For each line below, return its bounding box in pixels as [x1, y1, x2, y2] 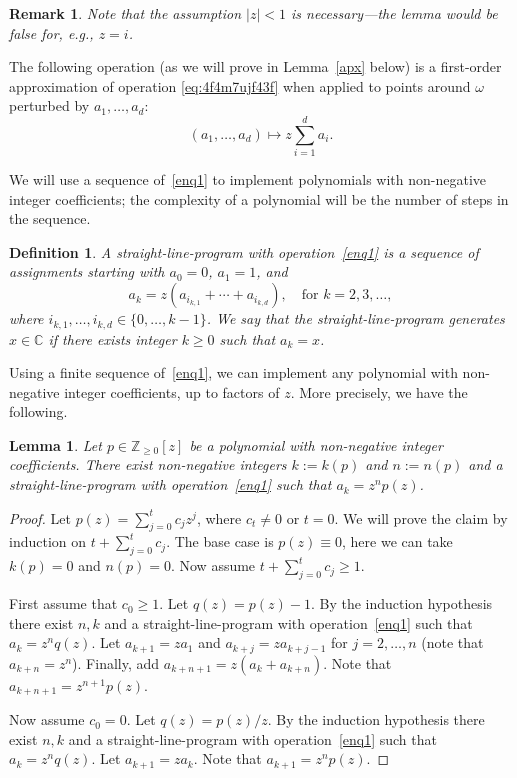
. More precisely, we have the [290, 381, 468, 402]
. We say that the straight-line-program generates [206, 308, 505, 329]
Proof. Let [9, 507, 71, 528]
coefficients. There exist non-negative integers [9, 454, 287, 475]
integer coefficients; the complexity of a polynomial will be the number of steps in [9, 188, 509, 209]
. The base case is [166, 531, 274, 552]
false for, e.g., [9, 22, 94, 43]
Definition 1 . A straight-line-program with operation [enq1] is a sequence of [9, 241, 479, 262]
